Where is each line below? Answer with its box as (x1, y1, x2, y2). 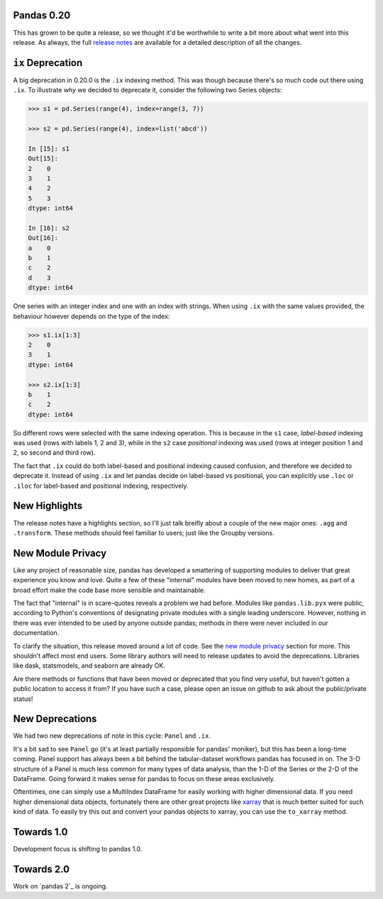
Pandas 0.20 (13, 9, 71, 21)
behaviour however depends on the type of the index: (13, 312, 170, 320)
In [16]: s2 (28, 224, 70, 232)
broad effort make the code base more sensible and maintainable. (13, 586, 206, 594)
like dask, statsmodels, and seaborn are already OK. (13, 661, 166, 670)
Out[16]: (28, 234, 59, 242)
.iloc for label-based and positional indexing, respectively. (13, 481, 189, 490)
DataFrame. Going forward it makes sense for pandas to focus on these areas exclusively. (13, 775, 276, 783)
